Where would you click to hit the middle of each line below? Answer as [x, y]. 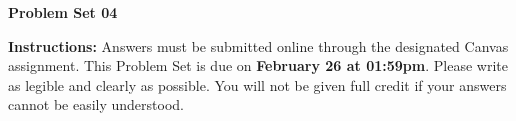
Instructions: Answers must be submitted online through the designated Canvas [258, 45]
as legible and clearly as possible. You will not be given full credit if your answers [257, 84]
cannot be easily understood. [96, 104]
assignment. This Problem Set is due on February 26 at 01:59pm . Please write [258, 65]
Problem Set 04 [63, 12]
